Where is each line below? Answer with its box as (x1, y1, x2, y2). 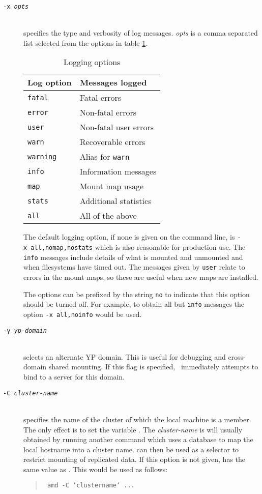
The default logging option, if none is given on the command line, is (23, 231, 235, 242)
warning (27, 152, 57, 161)
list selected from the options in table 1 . (23, 37, 148, 48)
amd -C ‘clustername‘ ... (47, 482, 135, 489)
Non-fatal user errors (79, 121, 154, 133)
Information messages (79, 165, 157, 178)
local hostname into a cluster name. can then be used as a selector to (23, 444, 239, 454)
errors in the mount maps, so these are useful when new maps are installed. (23, 272, 258, 282)
